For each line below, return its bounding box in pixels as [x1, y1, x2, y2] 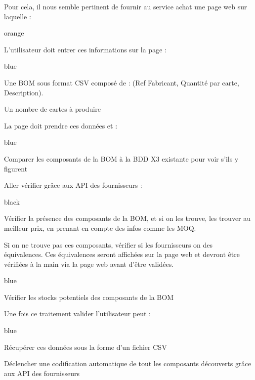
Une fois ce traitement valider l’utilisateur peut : [4, 308, 151, 319]
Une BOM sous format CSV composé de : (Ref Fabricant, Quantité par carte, [4, 77, 239, 87]
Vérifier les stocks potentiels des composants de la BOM [4, 292, 173, 302]
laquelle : [4, 11, 31, 21]
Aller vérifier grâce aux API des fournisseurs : [4, 180, 142, 190]
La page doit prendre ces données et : [4, 120, 118, 130]
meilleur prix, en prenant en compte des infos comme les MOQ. [4, 222, 196, 233]
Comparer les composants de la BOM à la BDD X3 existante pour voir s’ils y [4, 153, 239, 164]
